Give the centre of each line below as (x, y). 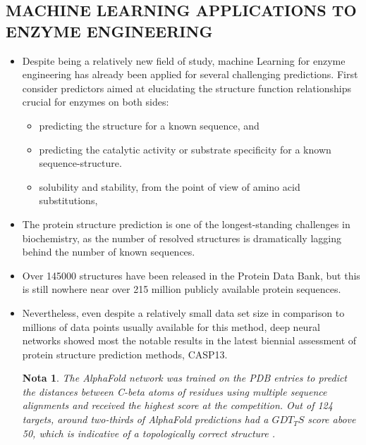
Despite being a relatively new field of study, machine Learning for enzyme (184, 60)
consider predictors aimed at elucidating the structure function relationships (187, 88)
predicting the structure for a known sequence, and (149, 125)
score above (332, 419)
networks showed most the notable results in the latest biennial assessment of (189, 340)
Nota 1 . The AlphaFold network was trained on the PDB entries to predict (185, 378)
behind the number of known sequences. (109, 252)
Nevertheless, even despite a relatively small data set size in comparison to (183, 312)
